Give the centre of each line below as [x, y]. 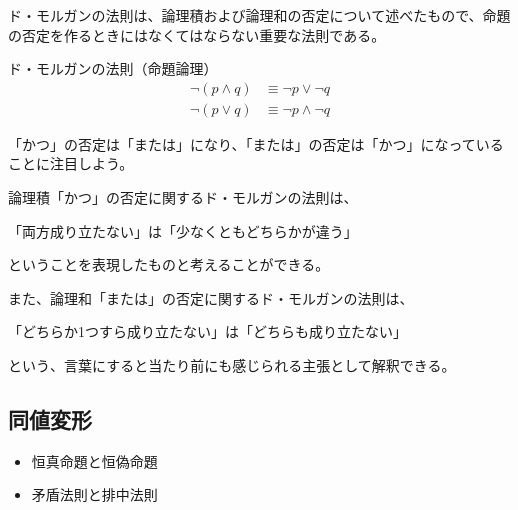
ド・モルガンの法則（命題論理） [113, 68]
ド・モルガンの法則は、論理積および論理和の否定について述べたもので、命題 [259, 15]
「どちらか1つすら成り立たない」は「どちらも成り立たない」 [207, 331]
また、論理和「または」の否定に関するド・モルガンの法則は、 [211, 297]
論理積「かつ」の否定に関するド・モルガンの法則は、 [183, 197]
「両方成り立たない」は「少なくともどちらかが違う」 [183, 230]
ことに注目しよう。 [71, 163]
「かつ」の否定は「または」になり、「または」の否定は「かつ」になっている [256, 143]
